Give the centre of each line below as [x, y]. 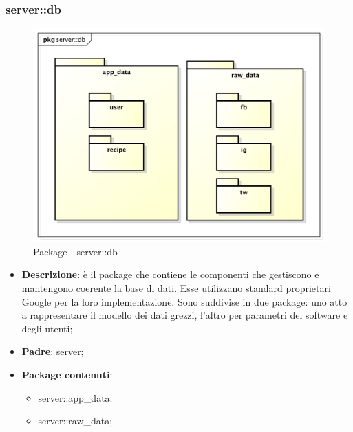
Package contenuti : [67, 374]
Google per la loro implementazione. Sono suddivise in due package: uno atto [184, 301]
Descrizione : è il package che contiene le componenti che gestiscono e [170, 274]
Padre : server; [53, 351]
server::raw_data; [75, 421]
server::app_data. [75, 397]
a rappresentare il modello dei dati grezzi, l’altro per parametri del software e [185, 315]
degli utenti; [47, 328]
